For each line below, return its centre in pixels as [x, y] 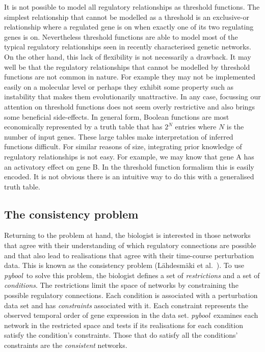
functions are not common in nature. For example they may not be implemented [130, 77]
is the [235, 127]
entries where [196, 127]
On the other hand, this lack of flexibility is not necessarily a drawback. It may [128, 56]
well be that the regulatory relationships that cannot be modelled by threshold [127, 66]
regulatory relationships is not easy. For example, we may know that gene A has [129, 156]
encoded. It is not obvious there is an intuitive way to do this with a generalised [129, 177]
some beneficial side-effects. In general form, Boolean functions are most [117, 116]
